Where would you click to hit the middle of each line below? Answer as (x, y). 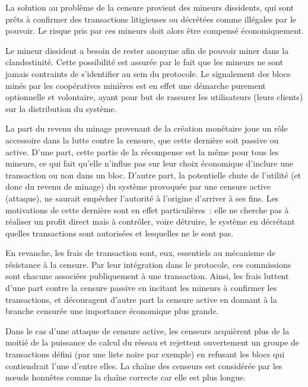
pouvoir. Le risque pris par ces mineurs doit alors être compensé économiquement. (155, 31)
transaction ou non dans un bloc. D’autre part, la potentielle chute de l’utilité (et (153, 175)
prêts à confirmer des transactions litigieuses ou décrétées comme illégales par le (151, 19)
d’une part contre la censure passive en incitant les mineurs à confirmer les (141, 288)
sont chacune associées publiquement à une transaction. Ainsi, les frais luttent (147, 276)
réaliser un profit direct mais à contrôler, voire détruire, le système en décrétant (150, 221)
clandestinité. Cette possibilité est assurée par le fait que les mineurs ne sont (145, 62)
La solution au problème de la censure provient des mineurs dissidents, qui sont (150, 7)
